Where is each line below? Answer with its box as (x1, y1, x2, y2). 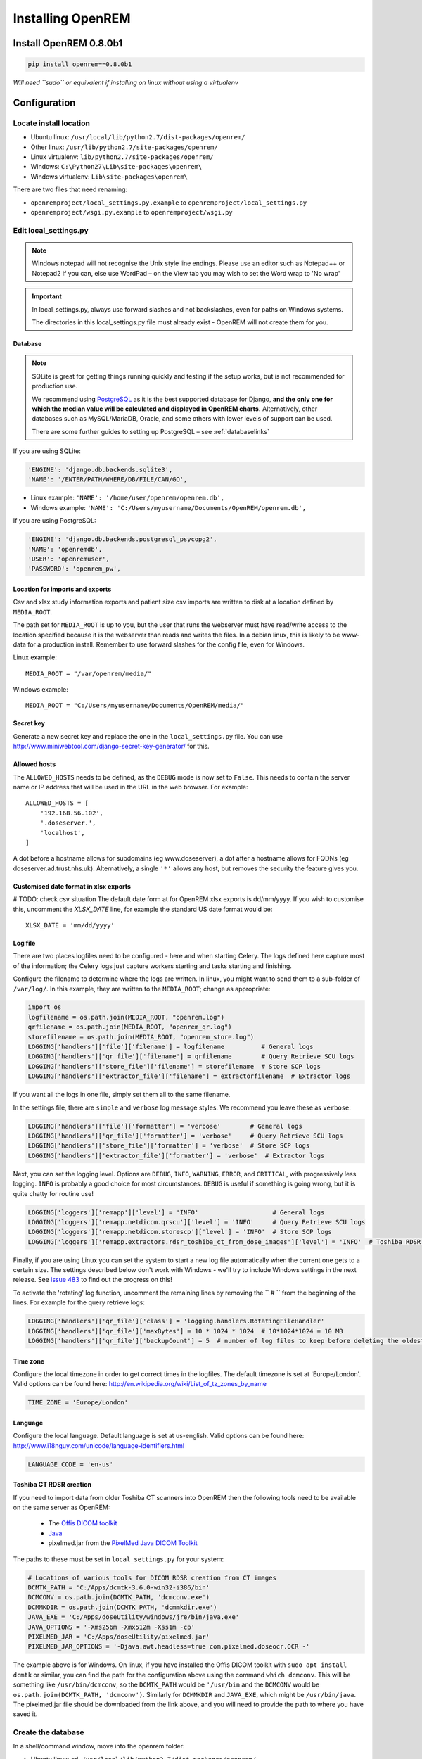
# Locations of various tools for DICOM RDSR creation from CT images (27, 1573, 277, 1582)
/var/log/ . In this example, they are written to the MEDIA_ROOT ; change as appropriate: (13, 984, 271, 993)
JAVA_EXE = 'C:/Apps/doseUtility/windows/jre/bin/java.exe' (27, 1613, 240, 1621)
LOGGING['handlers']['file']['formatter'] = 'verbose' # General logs (27, 1122, 302, 1130)
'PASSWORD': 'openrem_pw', (27, 565, 121, 573)
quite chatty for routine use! (13, 1189, 94, 1198)
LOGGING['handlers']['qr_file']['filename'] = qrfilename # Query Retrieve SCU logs (27, 1053, 354, 1060)
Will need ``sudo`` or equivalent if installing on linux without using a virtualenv (13, 78, 238, 87)
